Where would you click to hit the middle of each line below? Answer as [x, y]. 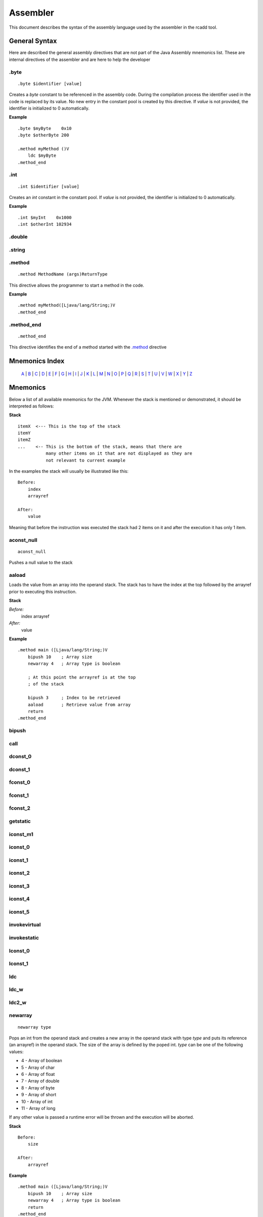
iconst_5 [19, 912]
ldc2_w [18, 1002]
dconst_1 [19, 769]
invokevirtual [25, 925]
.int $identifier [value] [49, 186]
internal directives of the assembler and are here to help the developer [80, 59]
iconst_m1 [21, 834]
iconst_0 [19, 847]
